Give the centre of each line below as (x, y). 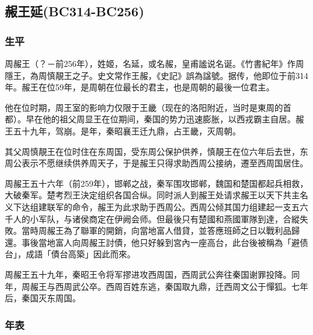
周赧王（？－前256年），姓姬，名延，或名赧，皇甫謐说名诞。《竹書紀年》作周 (154, 63)
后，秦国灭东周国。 (43, 298)
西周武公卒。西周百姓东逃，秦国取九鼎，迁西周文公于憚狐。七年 (181, 286)
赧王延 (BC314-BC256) (75, 11)
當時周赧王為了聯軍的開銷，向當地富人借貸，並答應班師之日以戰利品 (156, 230)
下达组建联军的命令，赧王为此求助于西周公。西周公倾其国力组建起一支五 (156, 206)
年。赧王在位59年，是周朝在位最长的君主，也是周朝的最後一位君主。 (140, 87)
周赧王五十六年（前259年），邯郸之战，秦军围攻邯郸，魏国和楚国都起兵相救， (156, 183)
